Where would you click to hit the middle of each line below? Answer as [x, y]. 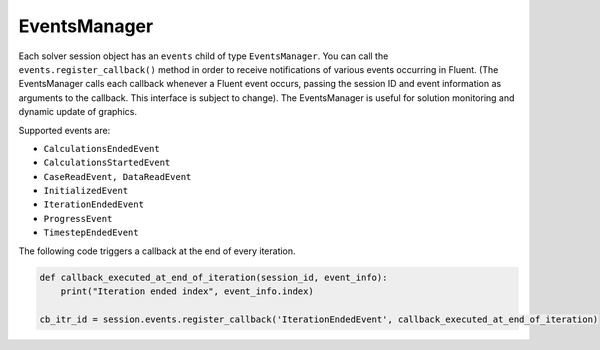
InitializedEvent [86, 191]
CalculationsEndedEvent [101, 148]
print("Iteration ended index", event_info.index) [187, 291]
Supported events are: [64, 130]
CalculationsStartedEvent [107, 163]
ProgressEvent [78, 218]
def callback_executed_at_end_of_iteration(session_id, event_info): [213, 277]
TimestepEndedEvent [91, 233]
